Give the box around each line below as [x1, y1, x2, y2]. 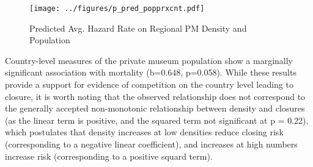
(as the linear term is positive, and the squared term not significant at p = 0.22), [5, 113, 309, 126]
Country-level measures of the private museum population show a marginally [5, 54, 293, 66]
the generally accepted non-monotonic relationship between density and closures [5, 102, 305, 115]
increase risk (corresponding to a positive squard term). [5, 149, 213, 162]
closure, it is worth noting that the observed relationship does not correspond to [5, 90, 306, 102]
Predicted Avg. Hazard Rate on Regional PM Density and [29, 21, 247, 34]
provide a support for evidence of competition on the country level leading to [5, 78, 293, 91]
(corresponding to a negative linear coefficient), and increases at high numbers [5, 138, 298, 150]
